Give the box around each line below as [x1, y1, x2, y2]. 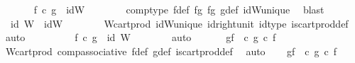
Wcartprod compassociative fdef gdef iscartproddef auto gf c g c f [5, 43, 337, 58]
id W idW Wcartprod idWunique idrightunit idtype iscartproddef [10, 16, 349, 30]
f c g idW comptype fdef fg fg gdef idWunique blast [33, 2, 324, 16]
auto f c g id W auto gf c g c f [5, 30, 276, 45]
